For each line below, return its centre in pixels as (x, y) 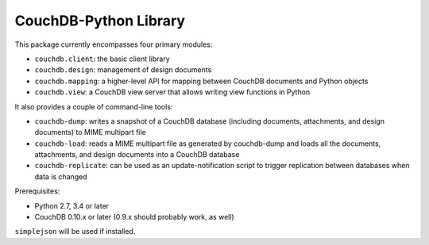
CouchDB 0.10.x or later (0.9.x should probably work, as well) (134, 217)
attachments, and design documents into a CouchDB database (137, 155)
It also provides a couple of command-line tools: (94, 106)
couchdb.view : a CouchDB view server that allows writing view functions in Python (172, 92)
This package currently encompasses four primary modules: (114, 44)
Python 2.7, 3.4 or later (72, 205)
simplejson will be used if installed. (75, 232)
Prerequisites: (37, 191)
